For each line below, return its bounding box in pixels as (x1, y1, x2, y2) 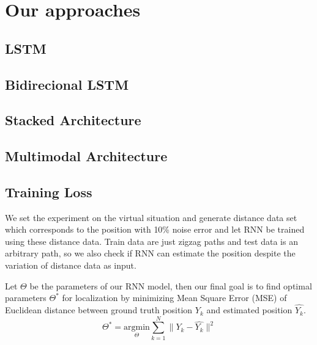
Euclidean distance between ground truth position (5, 303, 193, 316)
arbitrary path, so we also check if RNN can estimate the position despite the (5, 247, 296, 260)
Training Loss (5, 182, 92, 201)
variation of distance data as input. (5, 259, 136, 272)
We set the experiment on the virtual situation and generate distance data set (5, 211, 297, 223)
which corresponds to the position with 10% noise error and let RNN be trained (5, 223, 305, 236)
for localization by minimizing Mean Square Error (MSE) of (62, 291, 287, 304)
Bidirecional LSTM (5, 74, 129, 93)
